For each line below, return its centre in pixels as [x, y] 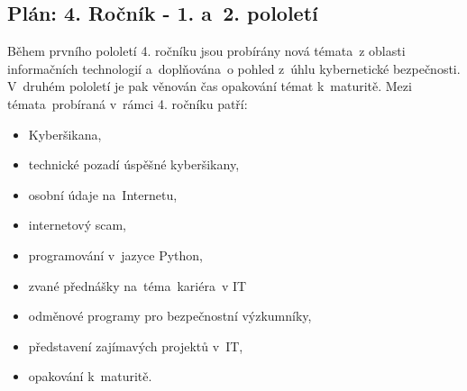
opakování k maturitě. [90, 376]
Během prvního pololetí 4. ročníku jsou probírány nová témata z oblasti [206, 51]
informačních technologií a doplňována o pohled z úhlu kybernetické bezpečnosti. [234, 68]
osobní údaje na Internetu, [103, 194]
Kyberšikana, [65, 134]
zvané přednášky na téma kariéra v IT [137, 285]
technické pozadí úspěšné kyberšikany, [134, 164]
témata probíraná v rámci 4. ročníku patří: [128, 103]
